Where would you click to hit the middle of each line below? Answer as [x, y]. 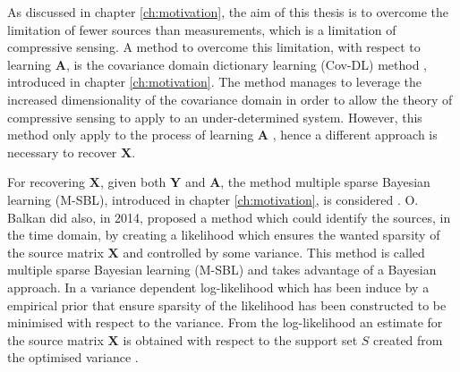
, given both [133, 182]
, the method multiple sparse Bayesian [325, 182]
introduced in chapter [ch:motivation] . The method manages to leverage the [214, 82]
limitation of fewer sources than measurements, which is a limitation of [202, 29]
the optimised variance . [73, 357]
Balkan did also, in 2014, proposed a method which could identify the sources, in [229, 217]
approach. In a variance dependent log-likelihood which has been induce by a [218, 287]
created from [408, 339]
